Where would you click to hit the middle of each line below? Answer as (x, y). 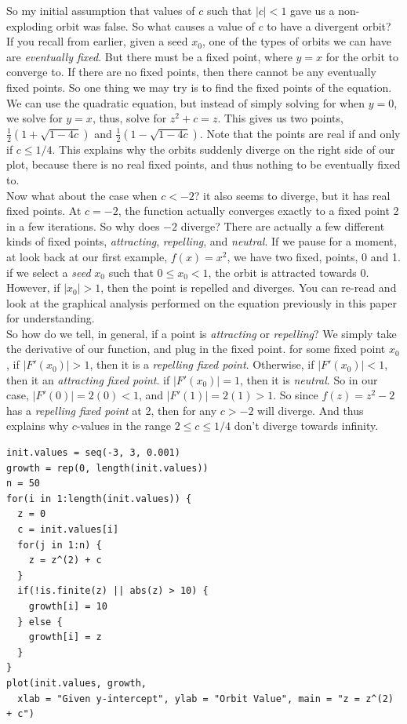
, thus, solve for (129, 118)
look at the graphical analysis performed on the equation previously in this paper (202, 302)
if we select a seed (49, 272)
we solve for (35, 118)
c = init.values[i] (68, 529)
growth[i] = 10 (68, 606)
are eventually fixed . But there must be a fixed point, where (149, 56)
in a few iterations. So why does (83, 226)
